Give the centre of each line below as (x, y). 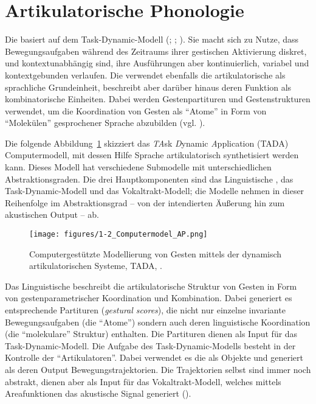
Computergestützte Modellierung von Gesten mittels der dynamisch (156, 253)
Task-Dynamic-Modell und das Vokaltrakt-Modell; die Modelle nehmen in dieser (155, 191)
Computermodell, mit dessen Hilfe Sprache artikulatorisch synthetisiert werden (152, 155)
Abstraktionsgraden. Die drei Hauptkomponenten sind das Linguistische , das (149, 179)
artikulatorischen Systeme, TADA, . (96, 266)
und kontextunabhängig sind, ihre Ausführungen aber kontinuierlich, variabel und (157, 63)
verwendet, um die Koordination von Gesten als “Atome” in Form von (136, 110)
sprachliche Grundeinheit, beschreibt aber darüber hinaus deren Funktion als (148, 87)
